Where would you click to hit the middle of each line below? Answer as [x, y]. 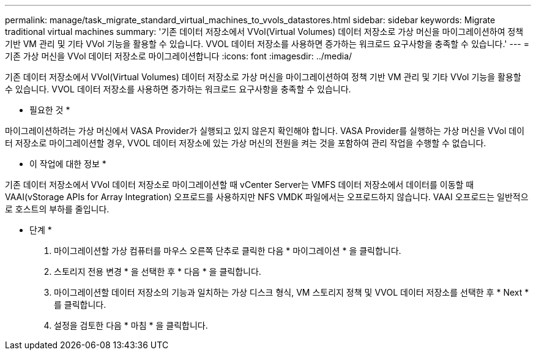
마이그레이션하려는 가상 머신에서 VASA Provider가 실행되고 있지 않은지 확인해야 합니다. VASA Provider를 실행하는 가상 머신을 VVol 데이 [265, 131]
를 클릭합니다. [80, 305]
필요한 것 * [50, 110]
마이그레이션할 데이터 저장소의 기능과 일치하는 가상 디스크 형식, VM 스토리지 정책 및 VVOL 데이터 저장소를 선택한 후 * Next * [292, 292]
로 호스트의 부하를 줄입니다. [57, 209]
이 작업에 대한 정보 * [68, 164]
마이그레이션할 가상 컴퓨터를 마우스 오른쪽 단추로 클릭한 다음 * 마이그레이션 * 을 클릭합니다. [228, 251]
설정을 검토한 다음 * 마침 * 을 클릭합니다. [131, 325]
